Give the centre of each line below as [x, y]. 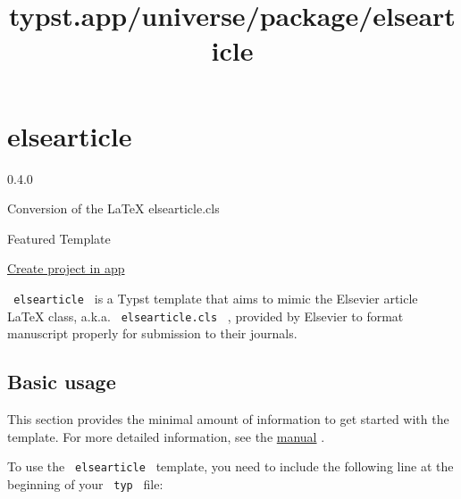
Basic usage [62, 382]
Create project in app [66, 268]
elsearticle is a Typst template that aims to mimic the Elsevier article [216, 298]
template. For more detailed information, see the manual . [166, 436]
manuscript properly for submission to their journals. [152, 333]
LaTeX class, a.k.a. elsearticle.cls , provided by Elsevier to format [205, 316]
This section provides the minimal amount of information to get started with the [228, 418]
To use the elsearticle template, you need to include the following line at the [230, 466]
